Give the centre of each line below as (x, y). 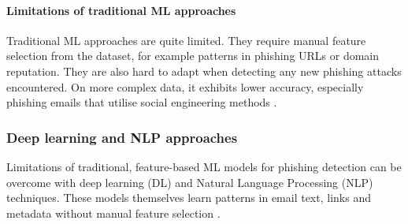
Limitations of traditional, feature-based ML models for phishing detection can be (204, 166)
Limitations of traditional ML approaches (121, 10)
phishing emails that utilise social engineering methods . (142, 102)
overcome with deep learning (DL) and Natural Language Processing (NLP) (190, 182)
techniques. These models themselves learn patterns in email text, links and (189, 198)
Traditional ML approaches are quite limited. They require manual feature (186, 40)
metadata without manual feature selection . (113, 213)
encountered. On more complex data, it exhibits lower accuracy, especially (185, 86)
